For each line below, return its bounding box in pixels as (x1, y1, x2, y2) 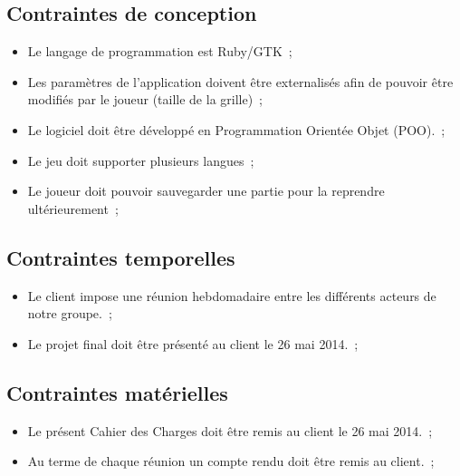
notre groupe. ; (27, 304, 112, 323)
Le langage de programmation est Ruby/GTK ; (27, 42, 292, 61)
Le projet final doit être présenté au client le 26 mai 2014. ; (27, 334, 359, 353)
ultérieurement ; (27, 199, 119, 218)
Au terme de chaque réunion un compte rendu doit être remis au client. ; (27, 452, 435, 471)
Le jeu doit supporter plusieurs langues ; (27, 151, 254, 170)
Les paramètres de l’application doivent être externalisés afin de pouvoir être (27, 72, 454, 91)
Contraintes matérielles (6, 378, 228, 406)
